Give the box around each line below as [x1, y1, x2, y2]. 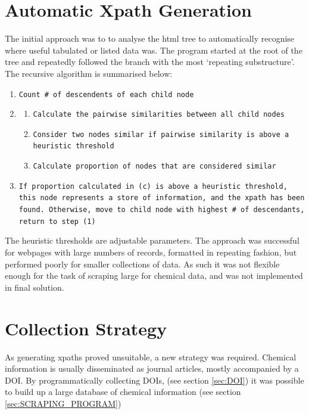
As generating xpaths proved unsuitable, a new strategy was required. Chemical [5, 350, 296, 363]
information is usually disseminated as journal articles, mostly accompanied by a [5, 362, 299, 375]
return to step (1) [18, 217, 96, 226]
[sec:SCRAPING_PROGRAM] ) [5, 397, 121, 409]
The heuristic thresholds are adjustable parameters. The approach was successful [5, 234, 299, 247]
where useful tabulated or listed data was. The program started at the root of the [5, 43, 302, 56]
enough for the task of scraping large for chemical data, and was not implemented [5, 269, 303, 282]
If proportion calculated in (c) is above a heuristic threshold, [18, 182, 288, 191]
